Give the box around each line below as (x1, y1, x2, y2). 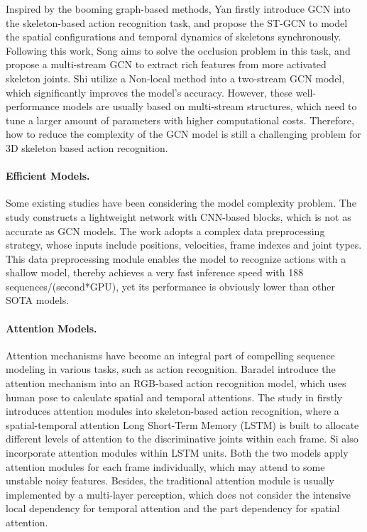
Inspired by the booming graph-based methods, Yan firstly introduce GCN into (6, 1, 351, 16)
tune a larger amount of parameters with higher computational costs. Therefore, (6, 112, 354, 127)
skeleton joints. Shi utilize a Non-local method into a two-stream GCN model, (6, 70, 345, 85)
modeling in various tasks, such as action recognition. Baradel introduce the (6, 362, 336, 376)
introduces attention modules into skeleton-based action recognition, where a (6, 403, 339, 418)
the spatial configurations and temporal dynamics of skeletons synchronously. (6, 29, 341, 44)
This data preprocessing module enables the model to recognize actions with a (6, 251, 346, 266)
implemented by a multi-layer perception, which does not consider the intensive (6, 487, 351, 501)
